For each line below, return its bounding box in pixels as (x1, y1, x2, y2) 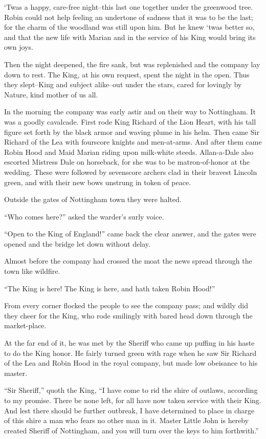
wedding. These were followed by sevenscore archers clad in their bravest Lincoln (4, 166, 257, 177)
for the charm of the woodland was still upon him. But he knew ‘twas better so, (4, 22, 255, 32)
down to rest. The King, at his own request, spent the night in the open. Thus (4, 69, 250, 79)
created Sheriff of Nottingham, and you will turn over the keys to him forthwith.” (4, 425, 259, 435)
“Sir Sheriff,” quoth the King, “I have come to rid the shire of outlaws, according (4, 385, 258, 395)
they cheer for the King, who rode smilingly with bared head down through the (4, 310, 253, 321)
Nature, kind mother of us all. (4, 89, 98, 99)
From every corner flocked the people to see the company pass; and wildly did (4, 300, 248, 311)
